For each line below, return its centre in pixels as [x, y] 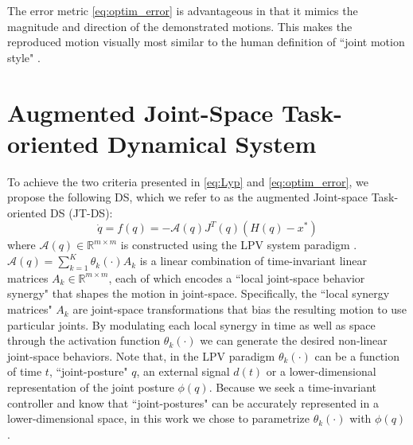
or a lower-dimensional [321, 371]
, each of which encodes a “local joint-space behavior [237, 277]
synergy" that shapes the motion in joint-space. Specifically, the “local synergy [199, 293]
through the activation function [84, 340]
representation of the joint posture [91, 387]
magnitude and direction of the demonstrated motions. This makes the [180, 26]
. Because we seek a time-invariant [292, 387]
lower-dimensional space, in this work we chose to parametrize [158, 418]
